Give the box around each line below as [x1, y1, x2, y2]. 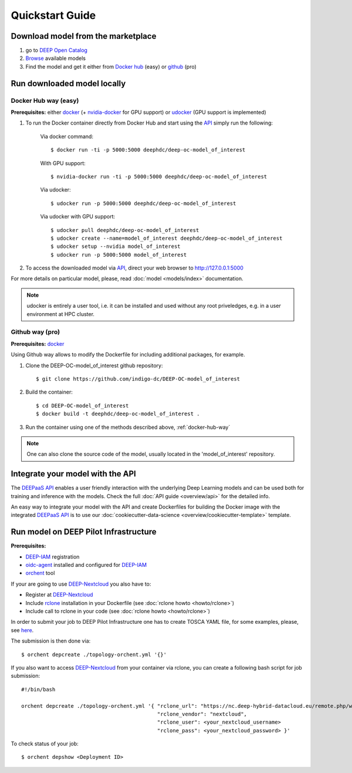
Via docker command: [40, 133, 94, 140]
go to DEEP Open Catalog [25, 47, 88, 54]
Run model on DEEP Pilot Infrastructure [11, 527, 157, 537]
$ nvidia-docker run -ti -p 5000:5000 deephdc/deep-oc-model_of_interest [50, 173, 268, 180]
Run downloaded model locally [11, 78, 126, 88]
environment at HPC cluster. [26, 310, 95, 317]
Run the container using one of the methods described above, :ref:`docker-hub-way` [25, 424, 231, 431]
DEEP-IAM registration [25, 553, 80, 560]
